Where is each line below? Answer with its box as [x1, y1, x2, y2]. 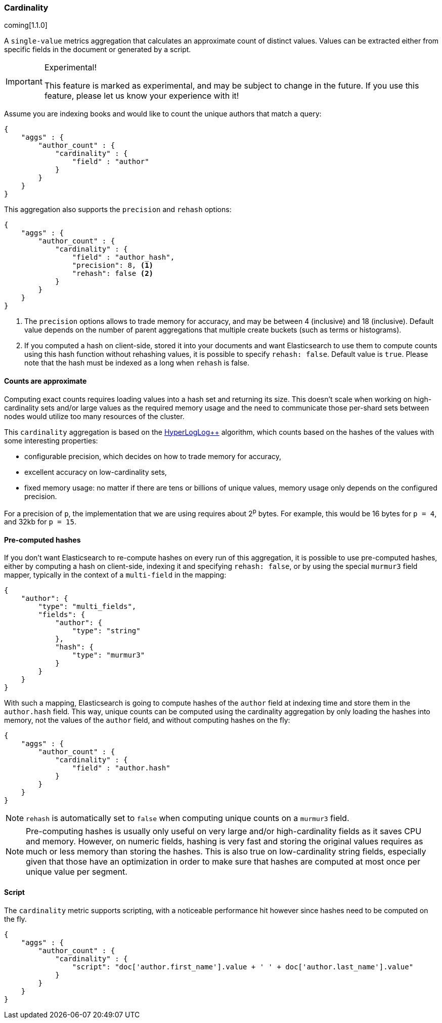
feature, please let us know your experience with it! [44, 91, 239, 101]
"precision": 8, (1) [72, 261, 154, 270]
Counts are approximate [4, 376, 87, 385]
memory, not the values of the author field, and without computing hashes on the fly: [4, 716, 290, 725]
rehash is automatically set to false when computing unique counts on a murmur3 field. [26, 813, 349, 824]
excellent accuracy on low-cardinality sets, [24, 467, 167, 476]
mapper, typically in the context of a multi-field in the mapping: [4, 570, 227, 580]
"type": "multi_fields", [38, 602, 137, 611]
